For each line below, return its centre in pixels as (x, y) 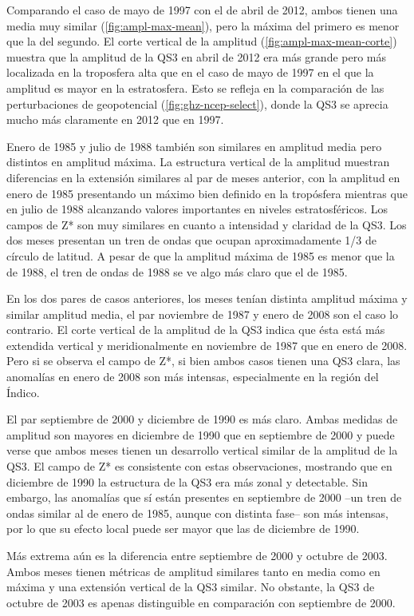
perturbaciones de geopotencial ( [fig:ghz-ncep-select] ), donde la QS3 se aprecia (197, 103)
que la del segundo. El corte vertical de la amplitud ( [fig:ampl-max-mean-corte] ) (202, 41)
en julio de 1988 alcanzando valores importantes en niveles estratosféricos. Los (197, 209)
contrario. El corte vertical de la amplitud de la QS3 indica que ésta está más (196, 330)
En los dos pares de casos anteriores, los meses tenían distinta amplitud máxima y (207, 298)
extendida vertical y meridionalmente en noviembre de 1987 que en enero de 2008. (207, 345)
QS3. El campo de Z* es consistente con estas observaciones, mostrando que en (199, 466)
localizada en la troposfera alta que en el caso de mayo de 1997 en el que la (190, 72)
